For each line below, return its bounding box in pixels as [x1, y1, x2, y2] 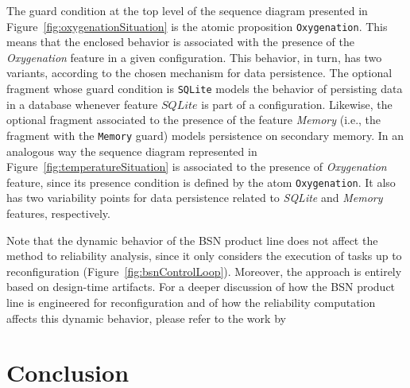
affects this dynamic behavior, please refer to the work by [6, 309, 286, 326]
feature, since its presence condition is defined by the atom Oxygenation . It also [6, 173, 396, 190]
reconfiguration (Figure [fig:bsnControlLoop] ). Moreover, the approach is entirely [6, 262, 402, 279]
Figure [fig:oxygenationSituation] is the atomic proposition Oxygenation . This [6, 17, 388, 34]
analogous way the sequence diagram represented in [6, 142, 257, 159]
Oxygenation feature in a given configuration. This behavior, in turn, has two [6, 48, 382, 65]
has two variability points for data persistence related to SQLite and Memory [6, 189, 383, 206]
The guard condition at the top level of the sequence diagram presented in [6, 2, 368, 18]
